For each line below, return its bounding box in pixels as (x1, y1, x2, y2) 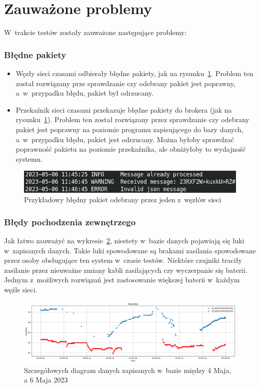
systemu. (15, 153, 42, 164)
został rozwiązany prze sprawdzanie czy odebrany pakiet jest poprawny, (15, 78, 235, 88)
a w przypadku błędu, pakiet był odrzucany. (15, 88, 153, 98)
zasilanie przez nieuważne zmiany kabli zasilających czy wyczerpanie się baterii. (4, 264, 247, 275)
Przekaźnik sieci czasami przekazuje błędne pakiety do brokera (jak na (15, 104, 232, 115)
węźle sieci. (4, 284, 37, 294)
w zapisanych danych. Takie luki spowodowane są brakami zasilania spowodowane (4, 245, 256, 255)
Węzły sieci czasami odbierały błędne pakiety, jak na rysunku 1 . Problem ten (15, 68, 253, 78)
